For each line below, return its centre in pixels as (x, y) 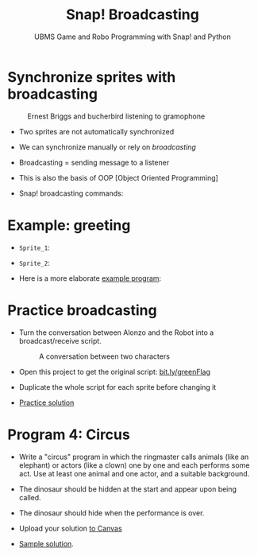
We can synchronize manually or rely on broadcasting (107, 147)
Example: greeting (69, 225)
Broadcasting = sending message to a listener (94, 162)
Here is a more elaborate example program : (90, 278)
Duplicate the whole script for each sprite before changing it (117, 387)
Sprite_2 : (35, 262)
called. (30, 497)
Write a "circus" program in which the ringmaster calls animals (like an (134, 457)
